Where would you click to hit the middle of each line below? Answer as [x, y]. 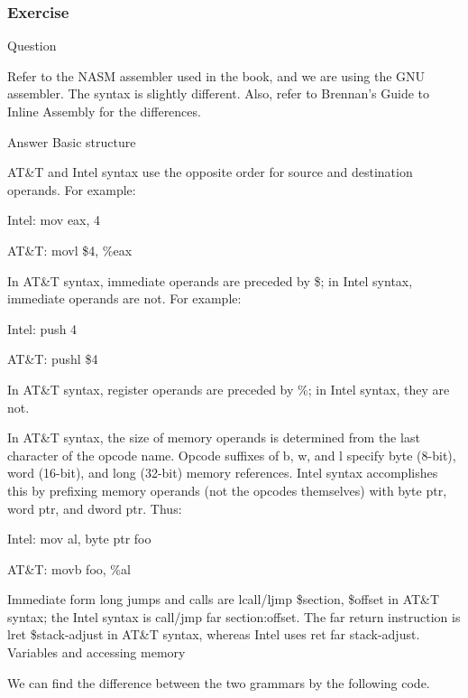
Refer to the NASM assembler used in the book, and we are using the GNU [216, 75]
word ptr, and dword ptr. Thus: [95, 508]
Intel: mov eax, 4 [54, 220]
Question [32, 46]
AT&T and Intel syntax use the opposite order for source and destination [210, 172]
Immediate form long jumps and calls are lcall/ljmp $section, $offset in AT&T [224, 599]
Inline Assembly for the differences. [104, 111]
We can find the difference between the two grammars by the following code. [219, 682]
